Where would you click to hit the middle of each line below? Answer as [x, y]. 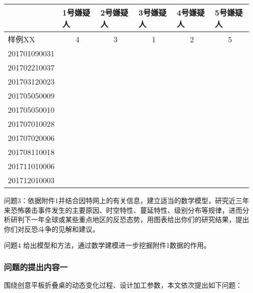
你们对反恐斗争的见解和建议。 [52, 229]
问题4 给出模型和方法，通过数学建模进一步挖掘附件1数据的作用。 [107, 245]
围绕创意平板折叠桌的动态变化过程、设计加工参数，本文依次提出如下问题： [123, 285]
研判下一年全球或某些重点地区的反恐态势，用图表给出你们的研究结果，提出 [130, 219]
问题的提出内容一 [36, 267]
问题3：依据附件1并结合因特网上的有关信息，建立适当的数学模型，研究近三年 [126, 200]
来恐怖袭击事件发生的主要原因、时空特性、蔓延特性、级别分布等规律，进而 [123, 210]
